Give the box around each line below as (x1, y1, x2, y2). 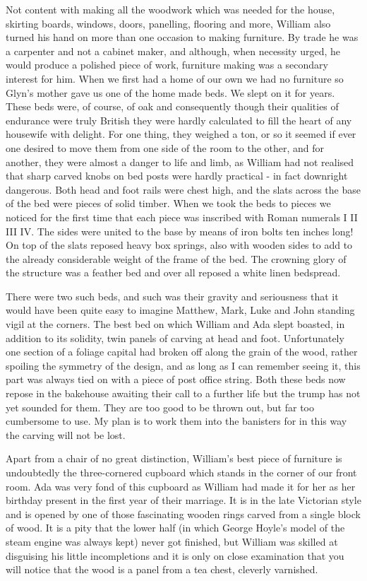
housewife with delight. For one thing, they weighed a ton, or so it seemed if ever (6, 127, 356, 141)
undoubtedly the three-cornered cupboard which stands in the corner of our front (6, 465, 357, 479)
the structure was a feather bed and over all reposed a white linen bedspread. (6, 265, 341, 280)
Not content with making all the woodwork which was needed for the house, (6, 2, 335, 16)
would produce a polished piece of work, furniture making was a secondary (6, 57, 329, 72)
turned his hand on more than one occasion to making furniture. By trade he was (6, 30, 359, 45)
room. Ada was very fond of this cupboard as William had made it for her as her (6, 479, 356, 493)
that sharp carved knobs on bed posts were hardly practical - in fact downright (6, 168, 348, 183)
